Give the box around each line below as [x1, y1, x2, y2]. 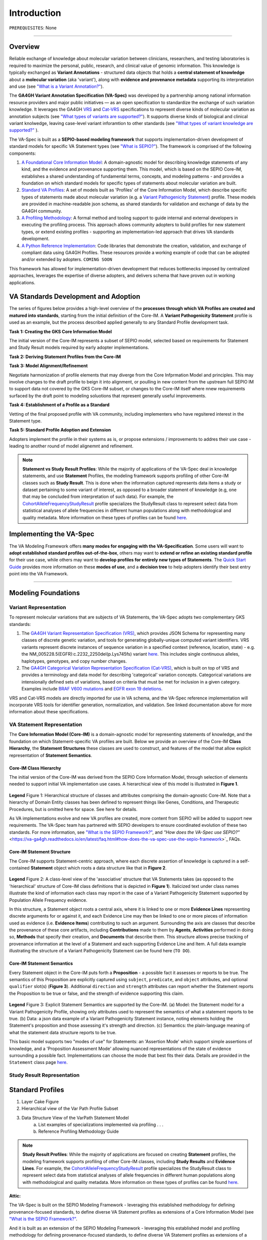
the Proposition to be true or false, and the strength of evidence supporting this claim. [9, 990, 184, 996]
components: [9, 150, 37, 156]
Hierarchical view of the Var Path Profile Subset [21, 1106, 119, 1112]
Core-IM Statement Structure [9, 849, 71, 855]
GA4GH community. [21, 208, 62, 214]
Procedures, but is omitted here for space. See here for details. [9, 806, 138, 812]
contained [9, 865, 30, 870]
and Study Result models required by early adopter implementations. [9, 345, 149, 351]
